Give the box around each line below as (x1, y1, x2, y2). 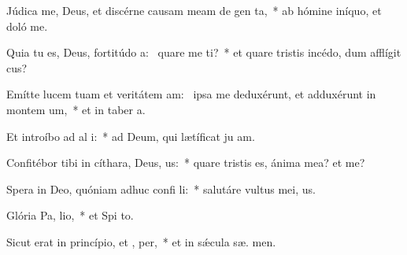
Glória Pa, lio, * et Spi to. (6, 207, 134, 224)
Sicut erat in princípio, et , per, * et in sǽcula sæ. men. (6, 233, 276, 249)
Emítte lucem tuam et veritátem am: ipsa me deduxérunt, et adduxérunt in (6, 86, 376, 102)
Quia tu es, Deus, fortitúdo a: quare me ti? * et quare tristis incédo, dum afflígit (6, 44, 401, 61)
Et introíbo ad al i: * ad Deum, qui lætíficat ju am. (6, 128, 255, 144)
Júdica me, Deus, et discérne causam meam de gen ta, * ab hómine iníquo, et (6, 2, 382, 18)
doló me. (6, 17, 48, 34)
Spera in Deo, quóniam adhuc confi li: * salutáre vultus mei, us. (6, 180, 316, 197)
